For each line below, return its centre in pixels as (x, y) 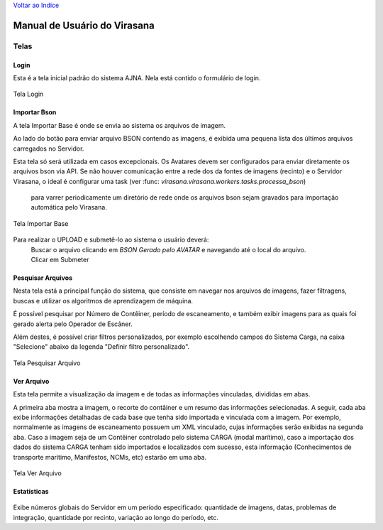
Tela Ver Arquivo (37, 473)
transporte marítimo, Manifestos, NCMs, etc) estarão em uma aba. (110, 457)
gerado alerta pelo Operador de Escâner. (73, 324)
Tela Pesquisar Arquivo (47, 363)
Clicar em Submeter (60, 260)
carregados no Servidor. (49, 148)
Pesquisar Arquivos (43, 278)
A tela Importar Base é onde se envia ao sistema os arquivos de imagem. (120, 125)
